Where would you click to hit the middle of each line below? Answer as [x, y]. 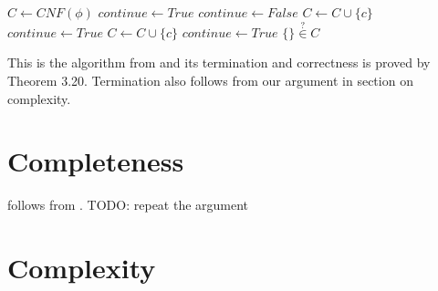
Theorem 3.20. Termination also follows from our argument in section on [210, 80]
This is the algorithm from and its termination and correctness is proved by [219, 62]
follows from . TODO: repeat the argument [128, 205]
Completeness [96, 161]
